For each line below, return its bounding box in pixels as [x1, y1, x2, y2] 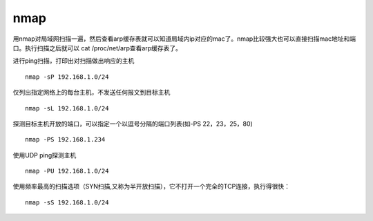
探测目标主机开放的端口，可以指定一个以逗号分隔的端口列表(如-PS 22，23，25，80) [12, 119, 254, 128]
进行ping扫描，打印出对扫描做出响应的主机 [12, 57, 135, 65]
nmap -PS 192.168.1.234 [25, 135, 106, 144]
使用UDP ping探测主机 [12, 151, 77, 159]
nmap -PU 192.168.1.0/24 [25, 167, 109, 175]
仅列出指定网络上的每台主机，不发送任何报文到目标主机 [12, 88, 171, 97]
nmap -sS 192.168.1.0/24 [25, 198, 109, 206]
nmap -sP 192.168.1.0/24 [25, 73, 109, 81]
